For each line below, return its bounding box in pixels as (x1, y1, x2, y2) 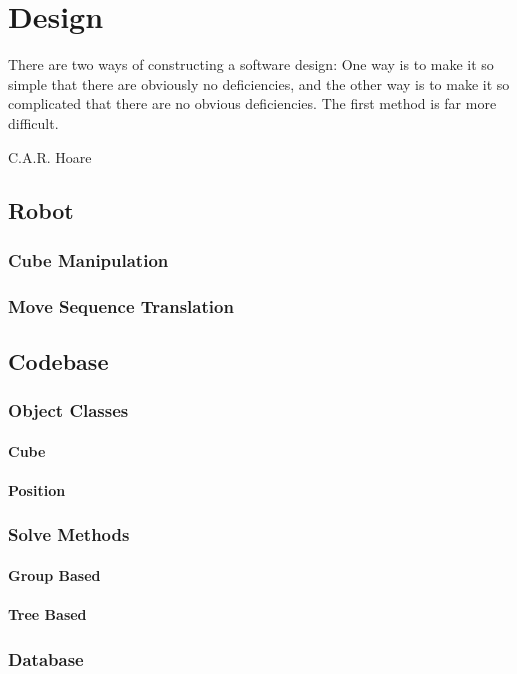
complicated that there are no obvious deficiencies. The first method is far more (8, 93, 497, 114)
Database (8, 646, 84, 671)
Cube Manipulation (8, 247, 169, 272)
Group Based (8, 565, 101, 585)
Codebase (8, 345, 109, 376)
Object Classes (8, 398, 129, 423)
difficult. (8, 112, 59, 133)
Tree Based (8, 604, 87, 625)
